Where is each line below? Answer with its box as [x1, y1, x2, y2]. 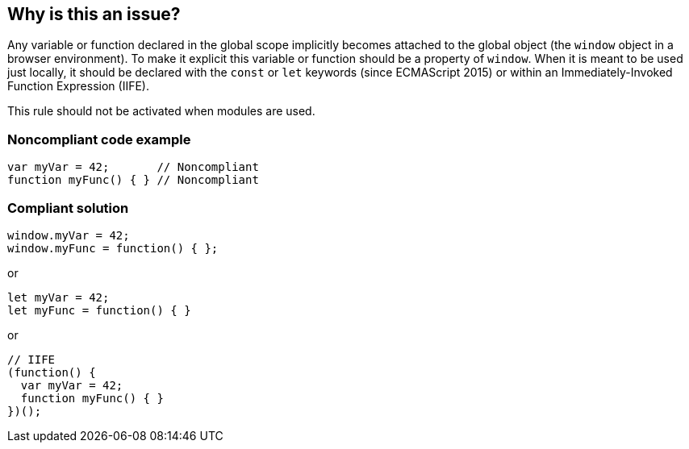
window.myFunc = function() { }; [7, 241, 219, 255]
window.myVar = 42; [7, 228, 130, 242]
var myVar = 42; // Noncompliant [7, 160, 259, 174]
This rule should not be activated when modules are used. [7, 104, 315, 118]
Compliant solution [7, 199, 129, 216]
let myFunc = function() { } [7, 303, 191, 317]
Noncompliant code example [7, 131, 191, 148]
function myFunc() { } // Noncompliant [7, 173, 259, 187]
